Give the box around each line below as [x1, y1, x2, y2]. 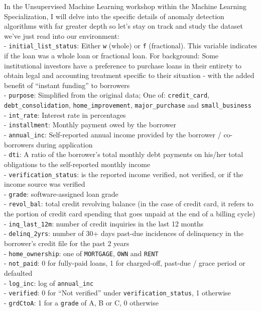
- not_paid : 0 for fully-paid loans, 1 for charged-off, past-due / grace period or [4, 258, 245, 268]
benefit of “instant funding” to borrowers [4, 80, 130, 90]
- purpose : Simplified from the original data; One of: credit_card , [4, 90, 210, 100]
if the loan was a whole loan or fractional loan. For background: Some [4, 50, 219, 61]
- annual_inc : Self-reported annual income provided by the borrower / [4, 129, 221, 140]
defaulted [4, 267, 33, 278]
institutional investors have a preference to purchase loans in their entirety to [4, 60, 242, 70]
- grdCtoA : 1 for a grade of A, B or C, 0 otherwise [4, 297, 159, 307]
